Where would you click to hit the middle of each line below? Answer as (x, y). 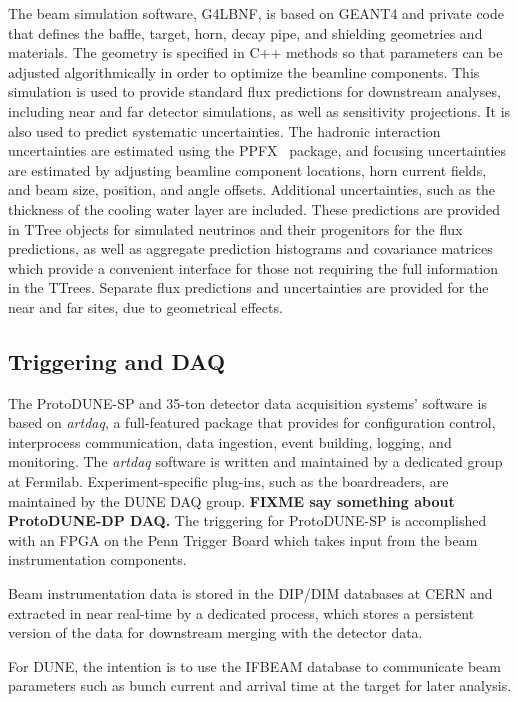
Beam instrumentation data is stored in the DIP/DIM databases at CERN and (250, 593)
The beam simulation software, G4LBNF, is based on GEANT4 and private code (256, 13)
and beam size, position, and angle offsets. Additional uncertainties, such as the (252, 189)
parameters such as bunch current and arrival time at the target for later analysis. (260, 685)
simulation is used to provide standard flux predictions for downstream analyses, (254, 91)
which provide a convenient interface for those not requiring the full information (253, 267)
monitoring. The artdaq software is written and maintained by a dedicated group (255, 461)
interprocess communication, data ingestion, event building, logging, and (230, 441)
